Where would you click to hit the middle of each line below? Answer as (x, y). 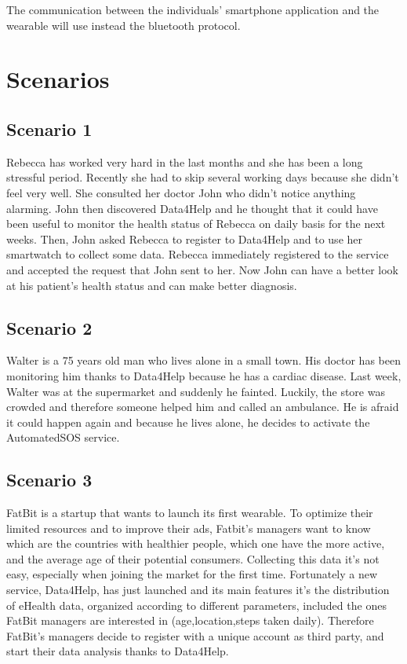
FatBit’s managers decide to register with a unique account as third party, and (195, 635)
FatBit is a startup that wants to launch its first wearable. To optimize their (190, 513)
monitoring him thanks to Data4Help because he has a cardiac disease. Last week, (204, 375)
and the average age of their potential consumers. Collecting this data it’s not (193, 558)
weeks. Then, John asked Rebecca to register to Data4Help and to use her (185, 238)
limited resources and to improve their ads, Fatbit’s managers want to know (189, 528)
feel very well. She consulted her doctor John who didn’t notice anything (181, 192)
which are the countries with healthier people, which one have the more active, (196, 543)
